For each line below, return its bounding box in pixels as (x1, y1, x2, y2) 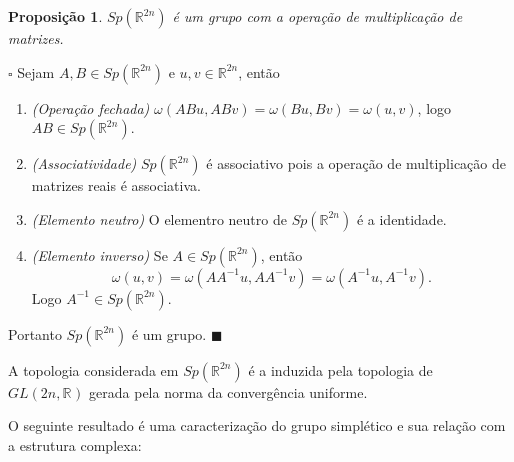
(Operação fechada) (31, 97, 150, 118)
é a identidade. (356, 208, 447, 229)
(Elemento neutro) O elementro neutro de (31, 208, 287, 229)
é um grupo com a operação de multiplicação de (172, 6, 463, 26)
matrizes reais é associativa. (31, 175, 201, 196)
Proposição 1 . (8, 6, 103, 26)
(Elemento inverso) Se (31, 244, 168, 265)
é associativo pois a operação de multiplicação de (206, 153, 506, 174)
